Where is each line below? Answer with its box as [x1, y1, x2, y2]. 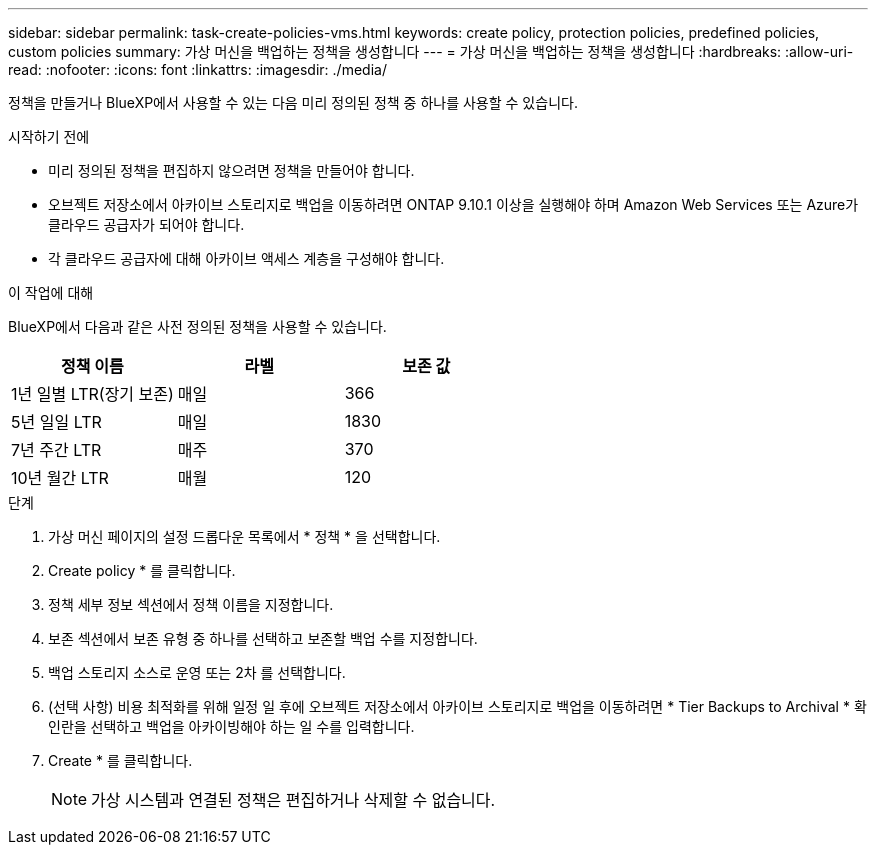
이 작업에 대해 [8, 284, 94, 301]
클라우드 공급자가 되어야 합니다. [48, 216, 245, 233]
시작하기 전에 [8, 128, 90, 145]
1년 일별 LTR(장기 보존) [11, 384, 174, 404]
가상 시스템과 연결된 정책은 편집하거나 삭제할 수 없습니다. [91, 790, 496, 810]
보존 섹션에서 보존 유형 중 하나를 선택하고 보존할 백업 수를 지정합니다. [48, 630, 478, 647]
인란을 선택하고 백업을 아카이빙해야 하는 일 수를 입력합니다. [48, 718, 415, 735]
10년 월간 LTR [11, 468, 109, 488]
